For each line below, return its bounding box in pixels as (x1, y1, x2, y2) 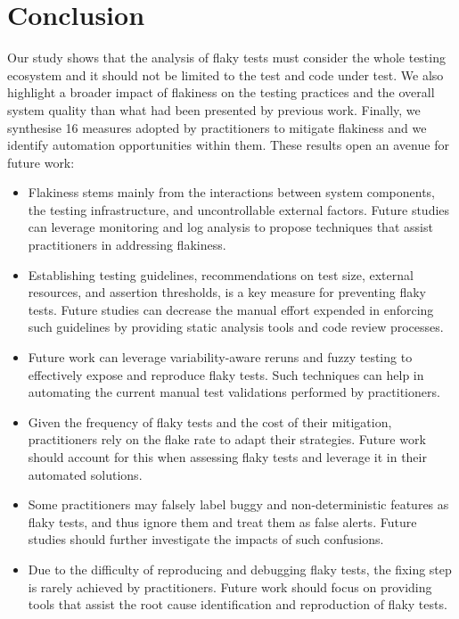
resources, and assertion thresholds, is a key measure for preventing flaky (28, 283, 426, 301)
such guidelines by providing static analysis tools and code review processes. (28, 318, 444, 336)
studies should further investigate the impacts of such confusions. (28, 530, 384, 549)
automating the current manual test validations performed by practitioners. (28, 383, 440, 401)
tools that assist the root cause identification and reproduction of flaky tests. (28, 595, 447, 614)
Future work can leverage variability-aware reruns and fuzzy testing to (28, 348, 413, 367)
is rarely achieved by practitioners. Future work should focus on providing (28, 577, 432, 596)
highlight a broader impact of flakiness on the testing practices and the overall (7, 83, 435, 102)
